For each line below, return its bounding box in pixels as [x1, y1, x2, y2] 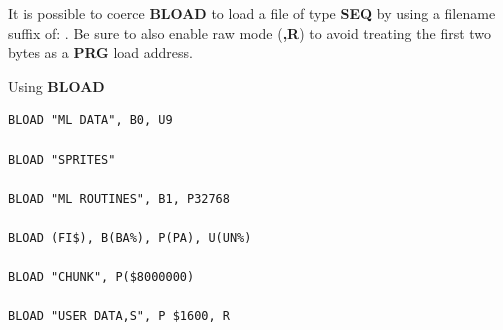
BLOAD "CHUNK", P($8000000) [8, 270, 195, 285]
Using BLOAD [8, 75, 105, 96]
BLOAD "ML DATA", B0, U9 [8, 113, 173, 128]
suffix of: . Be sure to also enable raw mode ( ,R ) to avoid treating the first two [8, 22, 492, 43]
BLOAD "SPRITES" [8, 152, 116, 167]
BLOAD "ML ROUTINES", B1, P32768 [8, 191, 230, 206]
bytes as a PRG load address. [8, 42, 193, 63]
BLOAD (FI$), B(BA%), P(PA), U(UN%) [8, 230, 252, 245]
